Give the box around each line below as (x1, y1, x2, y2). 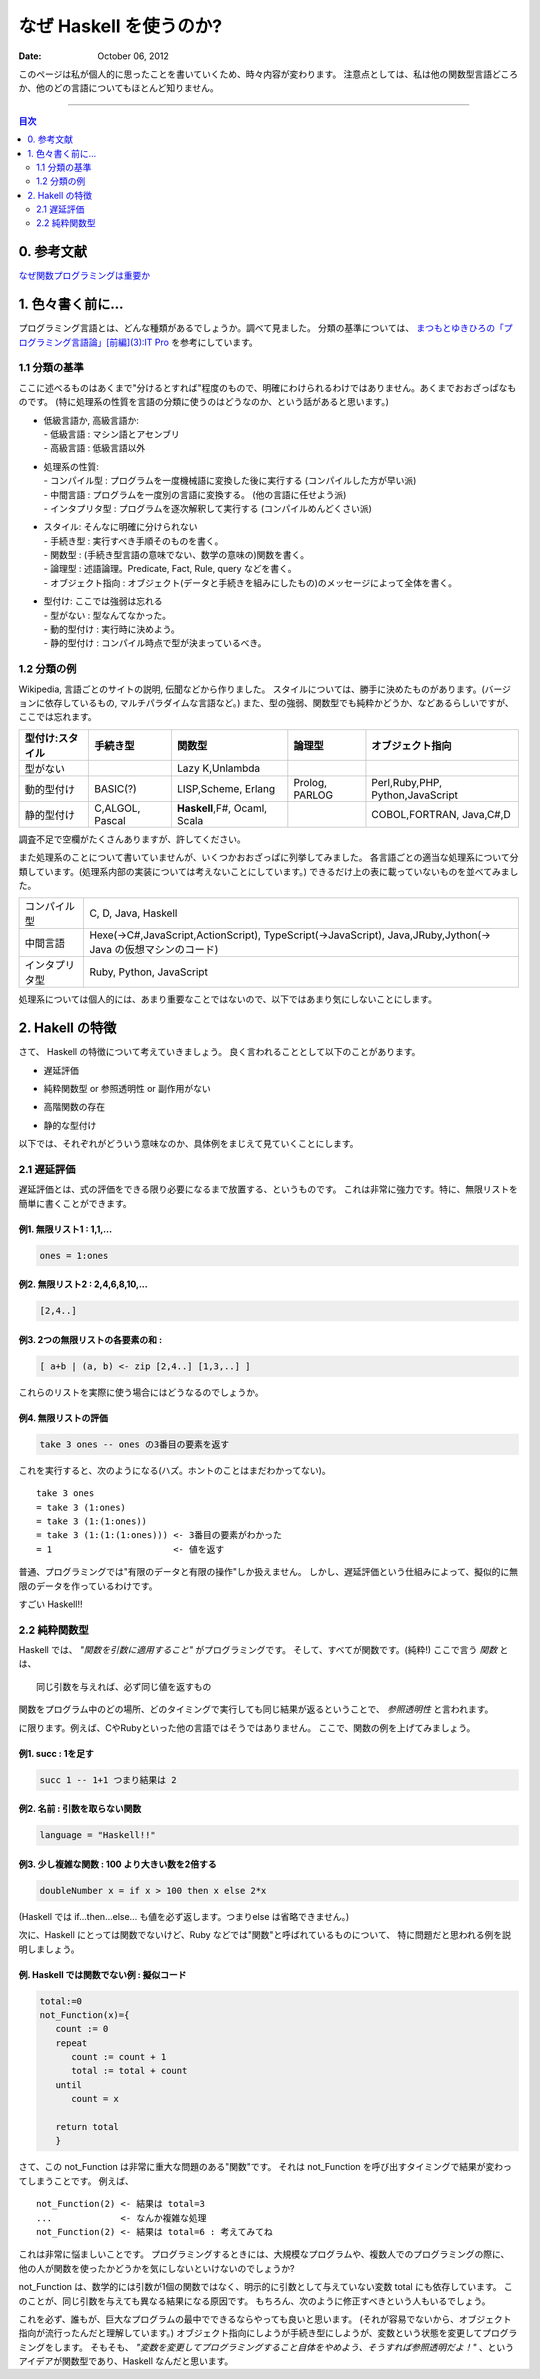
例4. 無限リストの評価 (18, 1411, 109, 1424)
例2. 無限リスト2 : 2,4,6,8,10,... (18, 1278, 149, 1290)
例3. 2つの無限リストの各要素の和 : (18, 1333, 163, 1345)
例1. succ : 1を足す (18, 1747, 94, 1759)
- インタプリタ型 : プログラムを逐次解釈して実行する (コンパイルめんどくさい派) (43, 502, 372, 514)
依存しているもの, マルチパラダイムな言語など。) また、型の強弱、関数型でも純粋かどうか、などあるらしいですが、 (44, 696, 514, 709)
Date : (18, 50, 42, 62)
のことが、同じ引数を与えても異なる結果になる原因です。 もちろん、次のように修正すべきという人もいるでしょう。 (18, 2295, 491, 2307)
